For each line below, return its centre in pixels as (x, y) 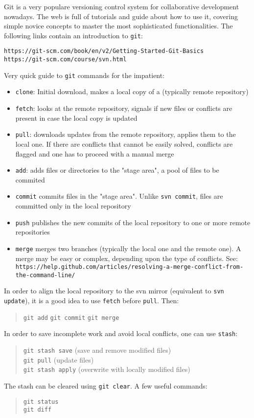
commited (30, 179)
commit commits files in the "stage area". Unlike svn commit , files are (119, 196)
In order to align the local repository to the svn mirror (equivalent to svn (114, 291)
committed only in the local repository (73, 206)
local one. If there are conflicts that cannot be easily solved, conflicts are (124, 144)
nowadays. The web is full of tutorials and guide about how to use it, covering (121, 16)
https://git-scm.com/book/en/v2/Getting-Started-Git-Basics (104, 51)
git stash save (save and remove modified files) (97, 350)
